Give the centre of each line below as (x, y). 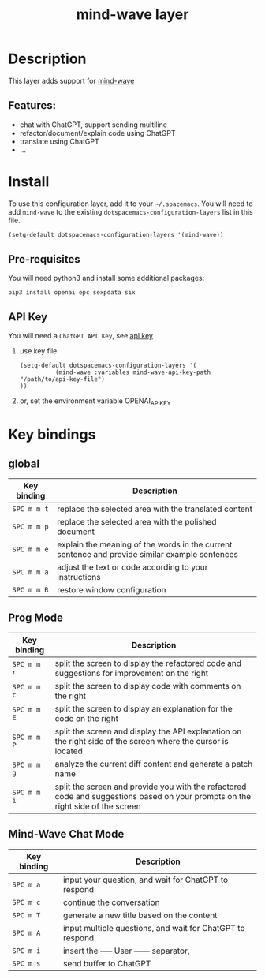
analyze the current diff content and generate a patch (154, 764)
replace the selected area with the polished (137, 521)
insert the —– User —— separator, (126, 951)
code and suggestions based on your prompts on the (153, 796)
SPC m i (26, 951)
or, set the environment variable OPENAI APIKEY (95, 402)
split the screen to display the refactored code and (148, 663)
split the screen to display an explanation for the (144, 708)
